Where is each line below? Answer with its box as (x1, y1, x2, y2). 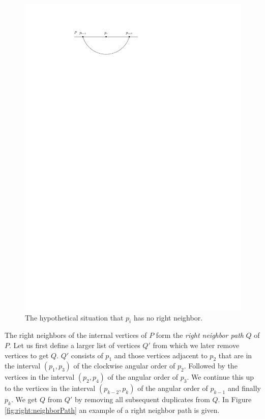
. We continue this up (187, 372, 254, 382)
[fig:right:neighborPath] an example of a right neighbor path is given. (5, 405, 220, 415)
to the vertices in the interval (5, 383, 96, 393)
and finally (227, 383, 261, 393)
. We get (11, 394, 38, 405)
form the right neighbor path (156, 330, 244, 340)
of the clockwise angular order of (73, 360, 175, 371)
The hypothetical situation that (25, 312, 124, 323)
